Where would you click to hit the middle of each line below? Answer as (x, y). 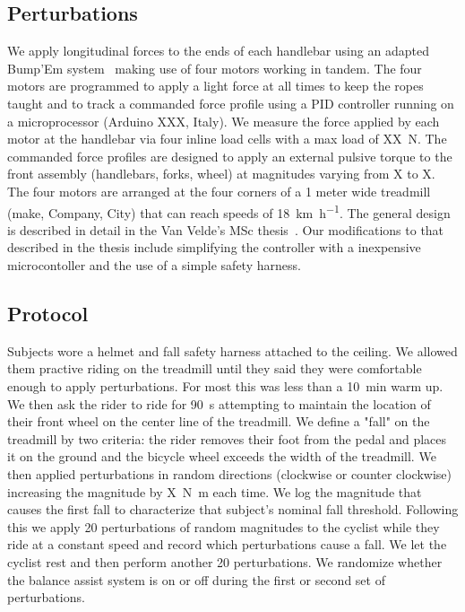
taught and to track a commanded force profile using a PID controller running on (231, 103)
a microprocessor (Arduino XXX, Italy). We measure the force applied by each (224, 121)
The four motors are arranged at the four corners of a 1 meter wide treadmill (219, 191)
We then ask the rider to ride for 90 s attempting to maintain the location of (219, 403)
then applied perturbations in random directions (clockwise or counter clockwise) (230, 473)
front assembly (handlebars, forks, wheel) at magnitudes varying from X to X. (221, 174)
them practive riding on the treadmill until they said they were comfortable (215, 368)
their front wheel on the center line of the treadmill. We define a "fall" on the (219, 421)
